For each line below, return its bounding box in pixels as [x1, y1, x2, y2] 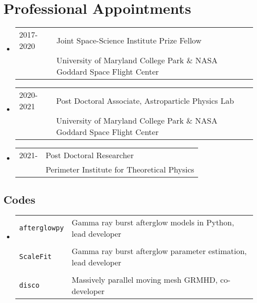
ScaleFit [19, 253, 52, 261]
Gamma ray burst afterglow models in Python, [71, 216, 234, 228]
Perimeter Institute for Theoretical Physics [46, 164, 195, 175]
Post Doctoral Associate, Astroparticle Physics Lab [56, 94, 234, 106]
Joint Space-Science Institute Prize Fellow [56, 34, 202, 46]
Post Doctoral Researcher [46, 149, 134, 161]
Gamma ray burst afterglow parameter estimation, [71, 245, 247, 257]
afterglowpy [19, 224, 64, 232]
